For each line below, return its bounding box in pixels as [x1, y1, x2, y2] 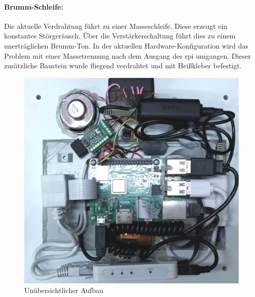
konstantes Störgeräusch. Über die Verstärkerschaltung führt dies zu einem [4, 30, 236, 41]
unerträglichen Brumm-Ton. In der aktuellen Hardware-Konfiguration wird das [4, 40, 248, 51]
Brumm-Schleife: [4, 1, 63, 12]
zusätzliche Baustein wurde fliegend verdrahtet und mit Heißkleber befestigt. [4, 60, 242, 71]
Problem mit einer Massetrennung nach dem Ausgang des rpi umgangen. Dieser [4, 50, 251, 61]
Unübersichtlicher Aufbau [24, 285, 104, 295]
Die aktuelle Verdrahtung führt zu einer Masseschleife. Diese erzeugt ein [4, 20, 228, 31]
